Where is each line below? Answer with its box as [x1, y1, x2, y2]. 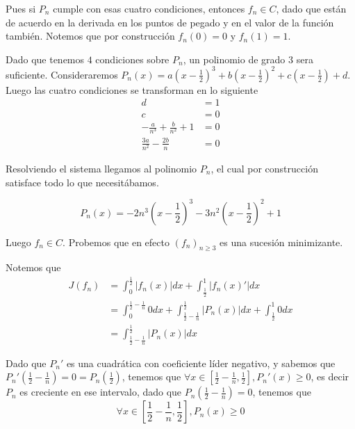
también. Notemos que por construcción [6, 29, 175, 43]
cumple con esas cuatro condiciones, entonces [53, 1, 245, 15]
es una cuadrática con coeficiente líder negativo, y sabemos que [66, 355, 336, 370]
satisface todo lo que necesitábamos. [6, 175, 159, 189]
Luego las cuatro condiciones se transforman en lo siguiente [6, 82, 258, 97]
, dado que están [276, 1, 347, 15]
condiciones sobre [95, 51, 170, 66]
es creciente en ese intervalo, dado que [19, 385, 182, 399]
